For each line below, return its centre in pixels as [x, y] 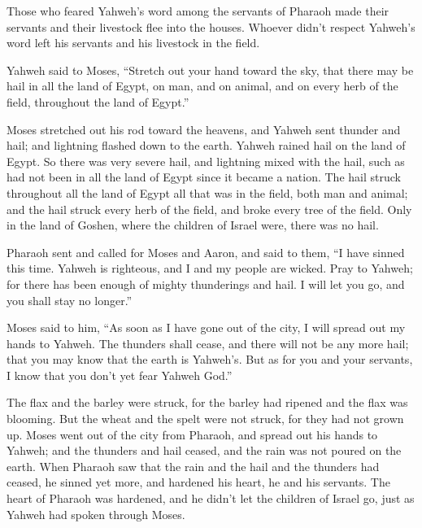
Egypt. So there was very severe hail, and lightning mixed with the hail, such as [206, 161]
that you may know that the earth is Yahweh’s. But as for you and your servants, [210, 359]
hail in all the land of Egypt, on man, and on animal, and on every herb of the [202, 86]
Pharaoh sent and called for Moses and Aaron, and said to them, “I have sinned [206, 252]
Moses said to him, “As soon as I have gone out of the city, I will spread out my [206, 327]
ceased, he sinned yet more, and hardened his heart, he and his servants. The [198, 482]
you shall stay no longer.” [70, 300]
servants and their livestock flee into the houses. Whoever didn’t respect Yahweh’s [211, 26]
